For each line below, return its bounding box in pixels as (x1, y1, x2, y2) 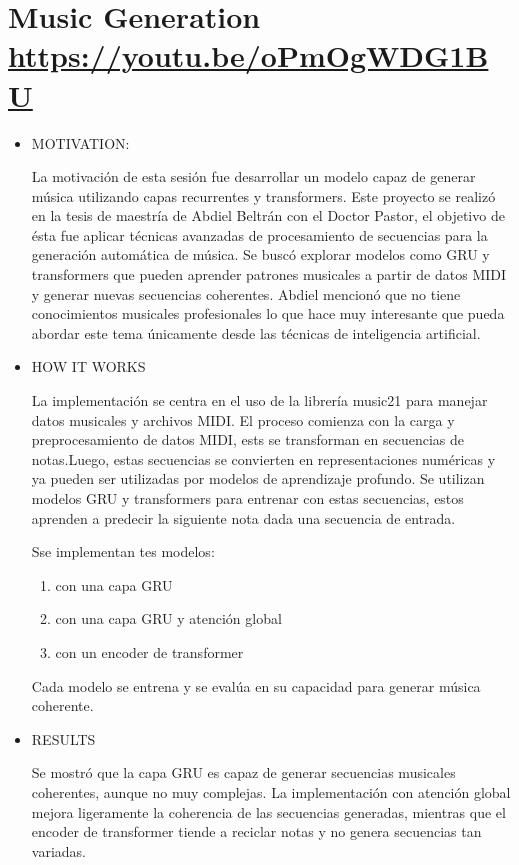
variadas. (31, 840, 86, 861)
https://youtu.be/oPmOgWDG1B (8, 35, 489, 76)
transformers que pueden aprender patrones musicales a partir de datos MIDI (31, 264, 507, 285)
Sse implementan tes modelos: (31, 541, 215, 562)
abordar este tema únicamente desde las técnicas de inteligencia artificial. (31, 322, 481, 343)
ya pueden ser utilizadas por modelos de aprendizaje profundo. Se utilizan (31, 468, 485, 489)
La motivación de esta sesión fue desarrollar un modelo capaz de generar (31, 166, 476, 187)
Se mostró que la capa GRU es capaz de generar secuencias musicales (31, 762, 456, 783)
